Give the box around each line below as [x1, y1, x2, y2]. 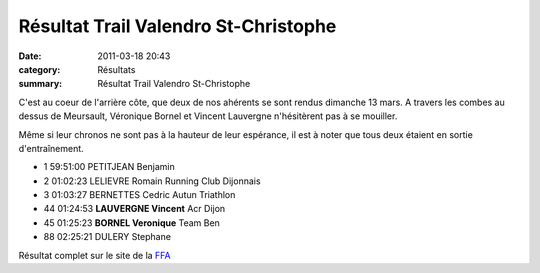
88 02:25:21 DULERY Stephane [43, 231, 172, 243]
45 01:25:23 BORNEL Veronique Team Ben [43, 216, 220, 229]
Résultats [97, 63, 136, 75]
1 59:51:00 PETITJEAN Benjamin [43, 161, 175, 173]
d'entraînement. [18, 142, 84, 154]
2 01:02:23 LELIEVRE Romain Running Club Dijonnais [43, 175, 261, 187]
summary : [18, 78, 63, 90]
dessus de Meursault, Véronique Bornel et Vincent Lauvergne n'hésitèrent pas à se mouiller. [18, 110, 398, 122]
